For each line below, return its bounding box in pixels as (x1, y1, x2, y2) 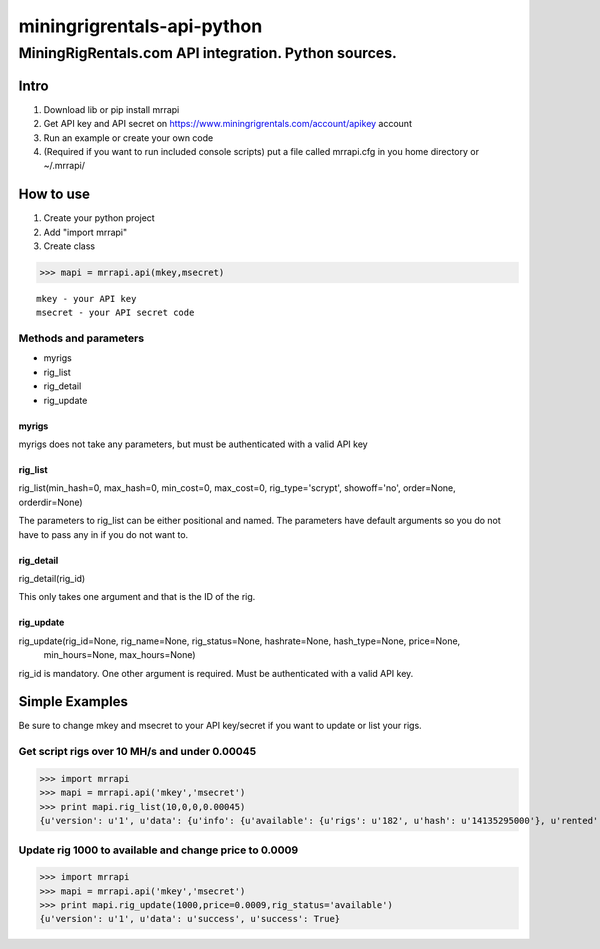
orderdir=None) (18, 496, 84, 508)
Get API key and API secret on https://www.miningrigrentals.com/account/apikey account (43, 118, 412, 130)
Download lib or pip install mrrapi (43, 103, 180, 115)
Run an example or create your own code (43, 131, 214, 144)
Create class (43, 240, 95, 252)
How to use (18, 186, 90, 203)
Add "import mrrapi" (43, 226, 128, 238)
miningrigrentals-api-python (18, 15, 263, 37)
